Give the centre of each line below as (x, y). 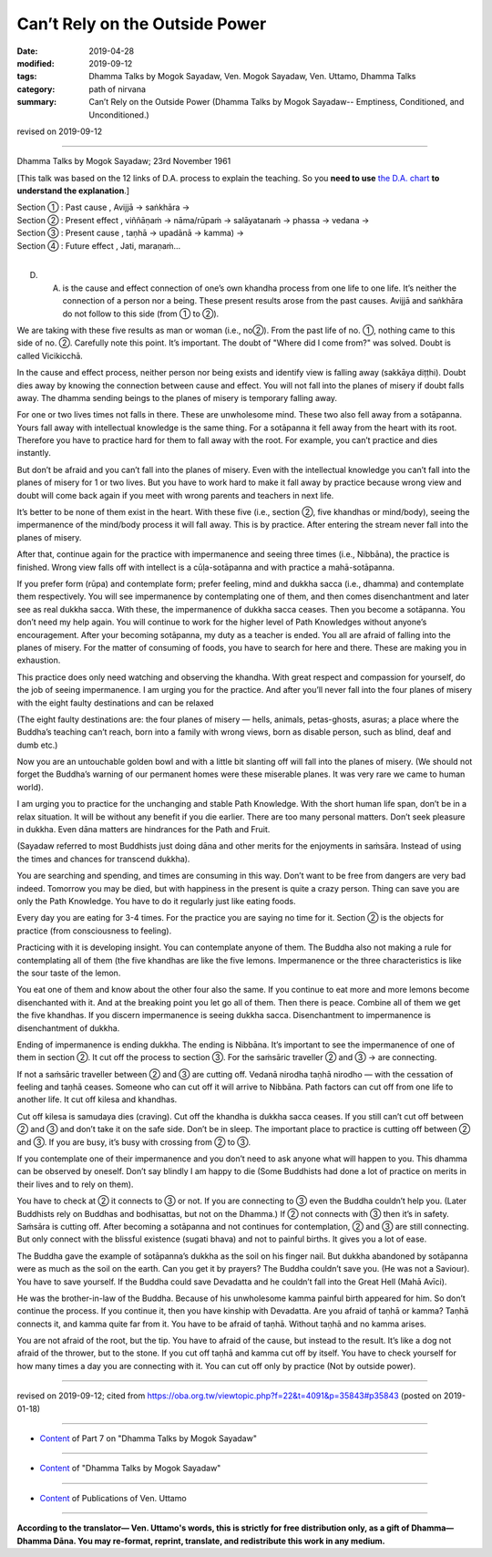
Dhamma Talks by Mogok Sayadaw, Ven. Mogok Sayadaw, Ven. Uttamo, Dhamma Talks (252, 77)
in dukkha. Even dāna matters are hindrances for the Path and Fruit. (143, 830)
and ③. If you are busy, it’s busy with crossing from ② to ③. (134, 1142)
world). (31, 787)
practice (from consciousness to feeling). (94, 931)
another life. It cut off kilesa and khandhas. (97, 1099)
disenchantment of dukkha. (68, 1028)
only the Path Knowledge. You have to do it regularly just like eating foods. (156, 901)
